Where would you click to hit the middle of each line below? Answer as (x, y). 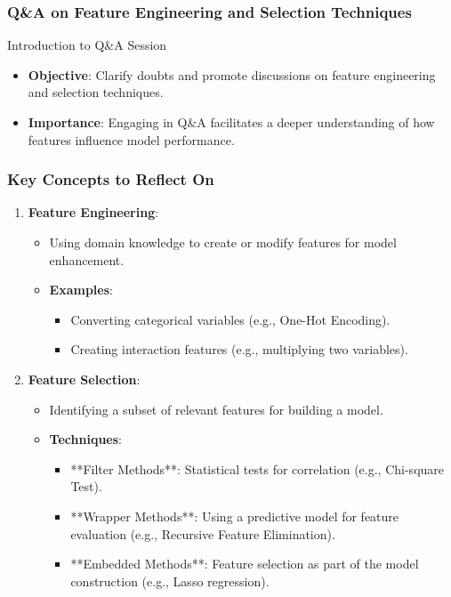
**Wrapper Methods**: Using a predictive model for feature (235, 516)
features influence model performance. (131, 139)
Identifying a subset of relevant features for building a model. (216, 409)
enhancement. (87, 259)
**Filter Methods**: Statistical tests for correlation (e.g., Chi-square (258, 468)
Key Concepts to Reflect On (111, 179)
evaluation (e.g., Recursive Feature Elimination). (203, 533)
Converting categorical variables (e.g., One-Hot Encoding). (230, 319)
